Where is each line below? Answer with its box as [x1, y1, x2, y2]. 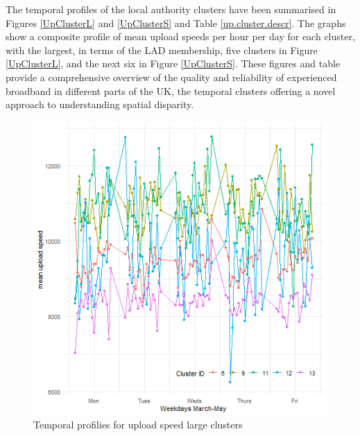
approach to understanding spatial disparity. [6, 97, 194, 112]
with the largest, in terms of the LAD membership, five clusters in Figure [6, 42, 318, 57]
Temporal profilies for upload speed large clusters [33, 417, 243, 432]
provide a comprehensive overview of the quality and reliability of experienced [6, 69, 337, 84]
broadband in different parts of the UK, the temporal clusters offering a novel [6, 83, 336, 98]
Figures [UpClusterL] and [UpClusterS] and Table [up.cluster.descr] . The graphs [6, 15, 346, 30]
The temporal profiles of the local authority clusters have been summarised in [6, 2, 336, 16]
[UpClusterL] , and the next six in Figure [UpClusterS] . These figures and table [6, 56, 341, 71]
